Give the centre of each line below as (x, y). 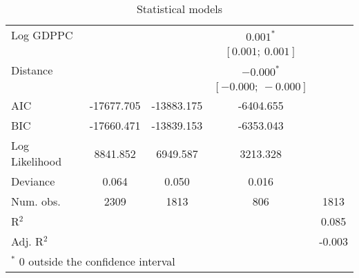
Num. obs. (36, 201)
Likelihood (37, 161)
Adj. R (27, 241)
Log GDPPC (42, 35)
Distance (32, 70)
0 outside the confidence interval (97, 261)
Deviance (33, 181)
